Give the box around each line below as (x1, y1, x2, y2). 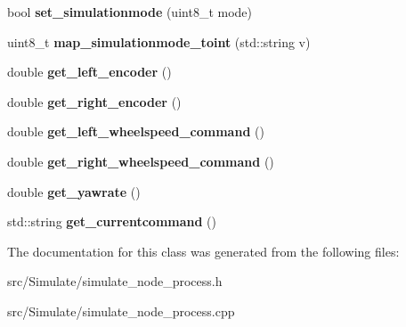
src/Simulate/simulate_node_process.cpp (7, 301, 235, 320)
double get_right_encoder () (7, 92, 182, 110)
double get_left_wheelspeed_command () (7, 122, 264, 141)
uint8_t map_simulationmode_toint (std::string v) (7, 32, 311, 51)
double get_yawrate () (7, 182, 141, 200)
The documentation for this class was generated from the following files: (7, 241, 400, 260)
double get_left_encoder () (7, 62, 172, 81)
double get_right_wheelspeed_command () (7, 151, 274, 170)
